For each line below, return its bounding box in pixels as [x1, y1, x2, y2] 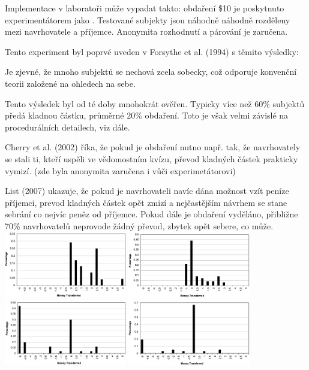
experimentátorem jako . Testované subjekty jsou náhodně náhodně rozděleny [5, 13, 290, 26]
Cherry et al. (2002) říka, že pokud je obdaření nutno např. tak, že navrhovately [5, 141, 301, 153]
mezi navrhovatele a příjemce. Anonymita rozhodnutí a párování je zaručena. [5, 25, 288, 38]
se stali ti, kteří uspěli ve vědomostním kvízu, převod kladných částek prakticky [5, 152, 298, 165]
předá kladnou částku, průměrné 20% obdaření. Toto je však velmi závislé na [5, 109, 289, 122]
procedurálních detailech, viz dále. [5, 120, 130, 133]
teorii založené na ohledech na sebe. [5, 77, 136, 89]
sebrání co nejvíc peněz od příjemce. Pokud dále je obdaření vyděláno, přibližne [5, 208, 298, 220]
